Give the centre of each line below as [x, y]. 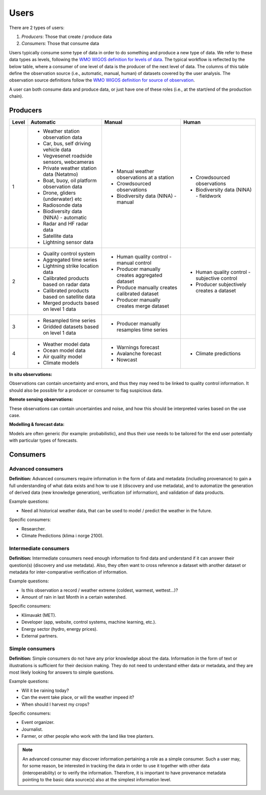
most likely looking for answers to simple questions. [62, 672]
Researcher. [34, 529]
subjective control [216, 278]
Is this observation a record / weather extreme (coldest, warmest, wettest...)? [100, 590]
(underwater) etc [62, 199]
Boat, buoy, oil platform [70, 180]
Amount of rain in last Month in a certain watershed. [74, 597]
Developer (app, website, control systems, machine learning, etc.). [89, 622]
